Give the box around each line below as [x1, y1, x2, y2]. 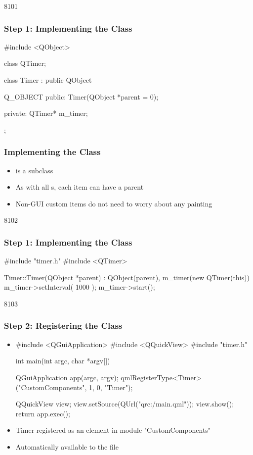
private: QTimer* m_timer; [4, 108, 88, 118]
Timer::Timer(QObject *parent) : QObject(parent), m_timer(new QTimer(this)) [4, 272, 250, 282]
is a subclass [15, 165, 53, 175]
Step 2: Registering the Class [4, 319, 123, 332]
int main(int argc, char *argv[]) [15, 355, 110, 366]
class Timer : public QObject [4, 75, 92, 85]
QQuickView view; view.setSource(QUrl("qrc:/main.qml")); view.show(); [15, 399, 234, 409]
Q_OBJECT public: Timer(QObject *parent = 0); [4, 91, 159, 101]
